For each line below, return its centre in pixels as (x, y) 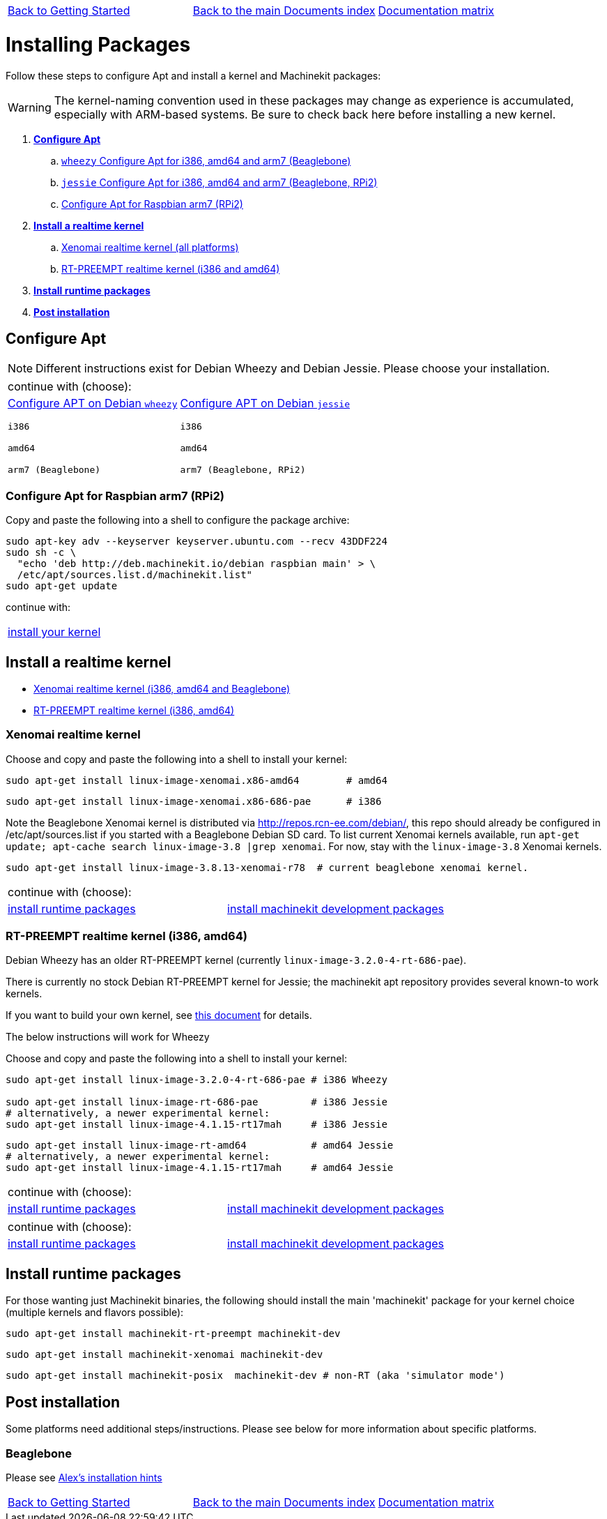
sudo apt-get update (62, 586)
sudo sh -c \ (41, 553)
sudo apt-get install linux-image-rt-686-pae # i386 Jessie (197, 1102)
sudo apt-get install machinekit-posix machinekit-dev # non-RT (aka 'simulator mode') (255, 1376)
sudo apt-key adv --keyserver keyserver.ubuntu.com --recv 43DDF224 (197, 542)
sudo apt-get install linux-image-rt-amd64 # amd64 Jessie (200, 1146)
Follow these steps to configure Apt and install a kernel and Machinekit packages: (193, 75)
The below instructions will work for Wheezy (108, 1037)
